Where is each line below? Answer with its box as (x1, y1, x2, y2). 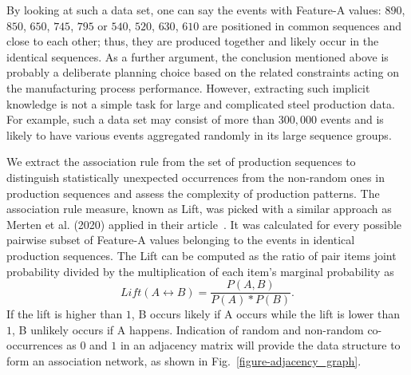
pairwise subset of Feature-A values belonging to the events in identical (6, 231, 355, 248)
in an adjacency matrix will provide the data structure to (120, 337, 401, 353)
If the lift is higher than (6, 306, 123, 322)
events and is (320, 111, 384, 128)
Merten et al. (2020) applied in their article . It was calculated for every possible (6, 215, 402, 232)
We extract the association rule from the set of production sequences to (6, 153, 356, 170)
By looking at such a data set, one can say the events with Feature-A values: (6, 2, 381, 18)
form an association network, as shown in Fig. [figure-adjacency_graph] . (6, 352, 362, 369)
